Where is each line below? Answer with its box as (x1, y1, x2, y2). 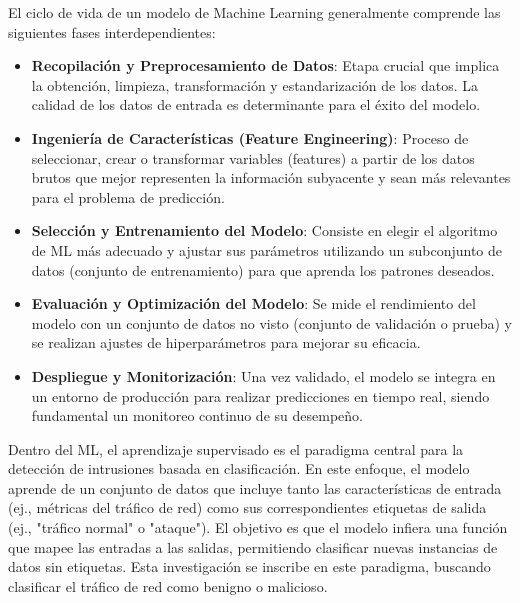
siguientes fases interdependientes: (8, 21, 216, 42)
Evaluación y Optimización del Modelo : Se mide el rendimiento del (31, 293, 476, 314)
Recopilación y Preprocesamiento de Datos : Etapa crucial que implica (31, 55, 500, 76)
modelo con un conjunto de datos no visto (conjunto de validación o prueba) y (31, 312, 512, 333)
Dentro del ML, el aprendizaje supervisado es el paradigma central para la (8, 438, 464, 459)
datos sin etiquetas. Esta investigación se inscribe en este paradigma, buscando (8, 556, 491, 577)
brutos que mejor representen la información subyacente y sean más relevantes (31, 167, 511, 188)
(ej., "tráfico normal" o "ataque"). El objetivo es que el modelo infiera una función (8, 517, 508, 538)
